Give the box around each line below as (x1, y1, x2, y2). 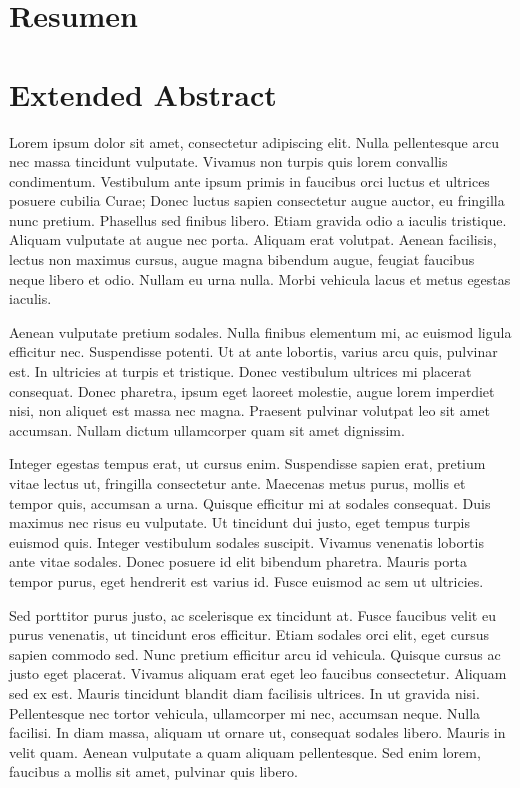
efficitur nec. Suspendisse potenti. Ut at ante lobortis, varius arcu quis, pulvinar (9, 341, 498, 362)
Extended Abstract (9, 73, 277, 114)
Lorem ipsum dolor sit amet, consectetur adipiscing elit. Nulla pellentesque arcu (9, 131, 499, 152)
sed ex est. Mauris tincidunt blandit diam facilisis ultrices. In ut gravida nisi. (9, 682, 480, 703)
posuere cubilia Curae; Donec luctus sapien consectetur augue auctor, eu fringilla (9, 190, 505, 211)
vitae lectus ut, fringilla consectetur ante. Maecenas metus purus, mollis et (9, 473, 466, 493)
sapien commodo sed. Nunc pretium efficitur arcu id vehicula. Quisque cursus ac (9, 643, 501, 664)
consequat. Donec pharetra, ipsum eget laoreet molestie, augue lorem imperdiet (9, 380, 495, 401)
